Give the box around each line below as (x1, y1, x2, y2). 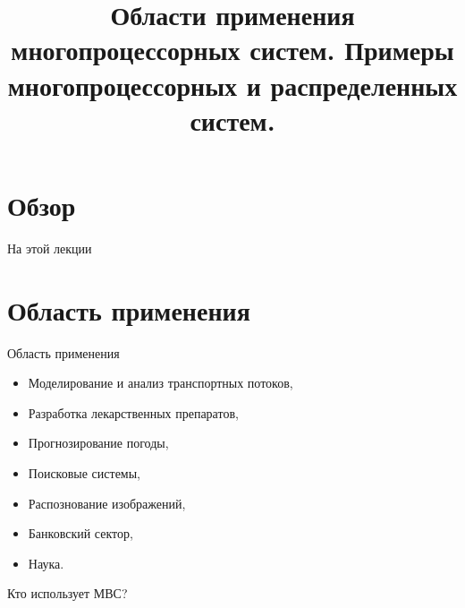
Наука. (28, 553, 64, 572)
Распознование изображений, (28, 493, 186, 512)
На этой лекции (7, 238, 92, 257)
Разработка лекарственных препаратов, (28, 403, 239, 422)
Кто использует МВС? (7, 584, 128, 603)
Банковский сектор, (28, 524, 133, 543)
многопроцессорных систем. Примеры (11, 31, 454, 68)
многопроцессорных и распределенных (7, 66, 458, 103)
